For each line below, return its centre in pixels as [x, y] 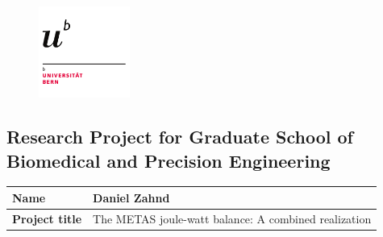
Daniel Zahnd [131, 197]
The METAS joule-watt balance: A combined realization [232, 218]
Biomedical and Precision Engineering [169, 160]
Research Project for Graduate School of [180, 137]
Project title [47, 218]
